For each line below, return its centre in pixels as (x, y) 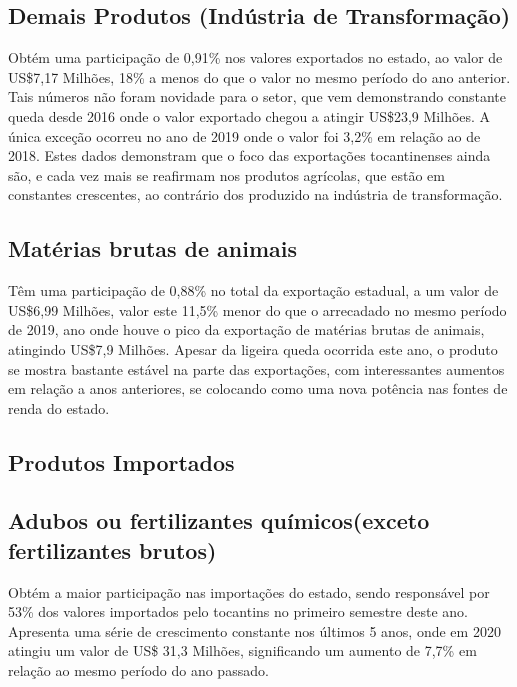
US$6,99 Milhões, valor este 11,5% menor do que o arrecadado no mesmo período (257, 309)
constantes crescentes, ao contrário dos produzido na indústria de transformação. (255, 194)
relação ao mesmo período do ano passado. (138, 670)
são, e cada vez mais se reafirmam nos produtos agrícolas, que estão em (226, 174)
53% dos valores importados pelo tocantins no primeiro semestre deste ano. (238, 611)
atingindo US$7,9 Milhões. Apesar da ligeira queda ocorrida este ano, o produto (253, 348)
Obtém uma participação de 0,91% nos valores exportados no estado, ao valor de (255, 57)
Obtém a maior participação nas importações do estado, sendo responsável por (249, 591)
